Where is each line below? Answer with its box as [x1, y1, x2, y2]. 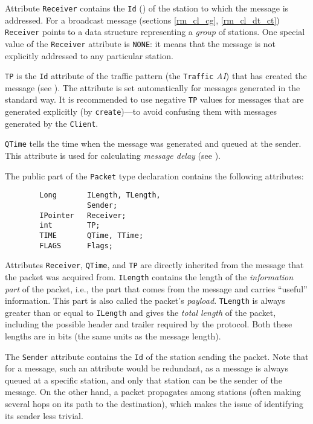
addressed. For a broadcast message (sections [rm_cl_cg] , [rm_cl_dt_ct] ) [5, 13, 280, 26]
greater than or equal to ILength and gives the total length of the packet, [5, 306, 276, 318]
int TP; [39, 221, 100, 230]
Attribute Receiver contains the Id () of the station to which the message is [5, 2, 289, 14]
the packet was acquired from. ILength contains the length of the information [5, 270, 294, 283]
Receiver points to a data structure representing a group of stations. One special [5, 25, 305, 38]
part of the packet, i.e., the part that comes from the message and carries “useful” [5, 282, 308, 295]
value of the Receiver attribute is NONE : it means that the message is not [5, 37, 276, 50]
